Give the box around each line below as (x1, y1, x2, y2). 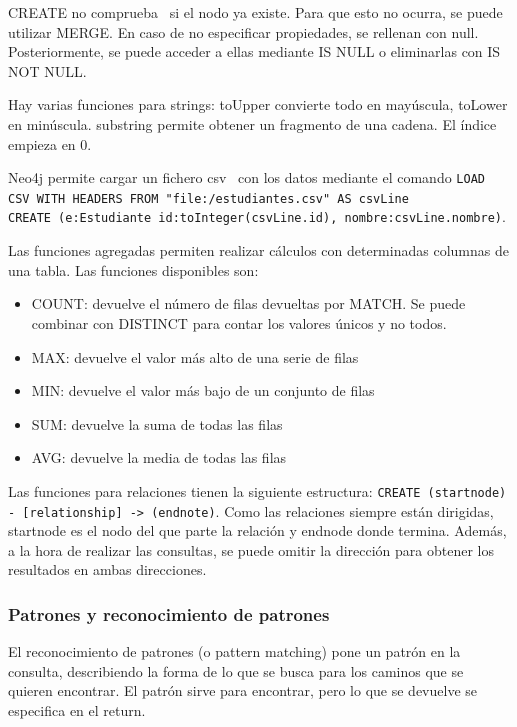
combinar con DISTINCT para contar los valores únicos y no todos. (31, 312, 447, 333)
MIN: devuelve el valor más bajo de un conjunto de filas (31, 380, 375, 401)
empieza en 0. (8, 133, 92, 154)
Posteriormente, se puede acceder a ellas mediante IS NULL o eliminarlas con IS (8, 41, 501, 62)
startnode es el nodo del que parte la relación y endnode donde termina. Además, (8, 520, 507, 541)
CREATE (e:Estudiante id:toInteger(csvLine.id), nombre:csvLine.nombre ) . (8, 206, 506, 227)
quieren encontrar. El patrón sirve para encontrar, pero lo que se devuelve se (8, 680, 477, 701)
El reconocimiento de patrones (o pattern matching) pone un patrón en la (8, 641, 461, 662)
